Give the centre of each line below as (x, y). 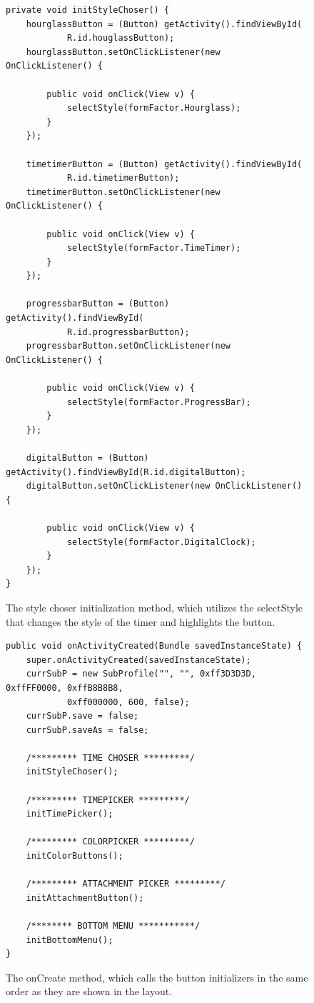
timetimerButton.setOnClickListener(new (123, 192)
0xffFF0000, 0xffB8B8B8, (65, 688)
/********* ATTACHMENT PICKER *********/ (126, 884)
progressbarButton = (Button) (98, 304)
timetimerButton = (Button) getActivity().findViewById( (164, 164)
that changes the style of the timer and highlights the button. (141, 621)
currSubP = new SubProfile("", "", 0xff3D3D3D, (141, 674)
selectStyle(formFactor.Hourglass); (154, 108)
